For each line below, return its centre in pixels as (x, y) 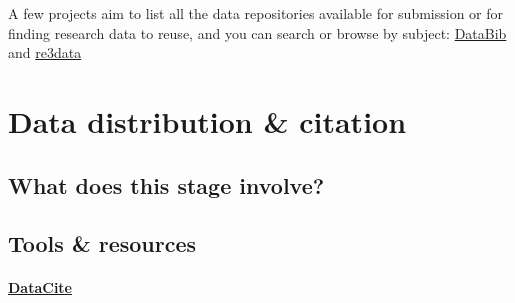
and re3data (45, 52)
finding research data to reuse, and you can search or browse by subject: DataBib (257, 32)
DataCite (40, 287)
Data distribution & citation (207, 120)
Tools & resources (102, 243)
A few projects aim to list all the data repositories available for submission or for (256, 13)
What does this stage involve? (166, 184)
